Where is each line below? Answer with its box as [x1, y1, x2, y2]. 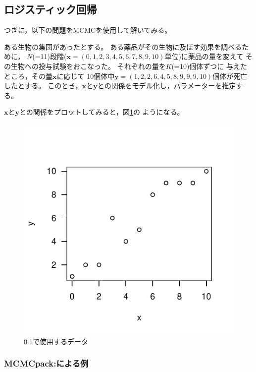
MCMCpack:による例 [4, 357, 89, 370]
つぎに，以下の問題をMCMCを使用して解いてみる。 [4, 25, 172, 35]
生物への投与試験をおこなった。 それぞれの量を [10, 61, 166, 71]
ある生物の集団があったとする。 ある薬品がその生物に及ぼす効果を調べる [4, 41, 242, 52]
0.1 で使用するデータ [24, 336, 88, 346]
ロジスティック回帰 [4, 1, 97, 17]
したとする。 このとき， [4, 80, 82, 91]
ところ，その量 [4, 70, 52, 81]
